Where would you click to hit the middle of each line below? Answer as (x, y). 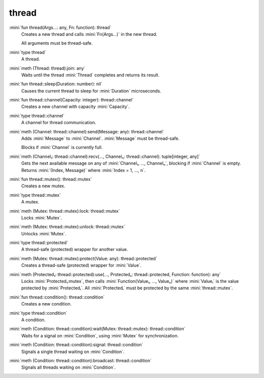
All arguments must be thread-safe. (57, 43)
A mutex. (30, 202)
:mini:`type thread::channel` (37, 116)
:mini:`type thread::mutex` (35, 195)
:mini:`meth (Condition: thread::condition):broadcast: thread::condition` (80, 360)
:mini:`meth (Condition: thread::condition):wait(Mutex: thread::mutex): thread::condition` (97, 329)
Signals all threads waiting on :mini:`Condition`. (68, 367)
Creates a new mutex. (43, 186)
